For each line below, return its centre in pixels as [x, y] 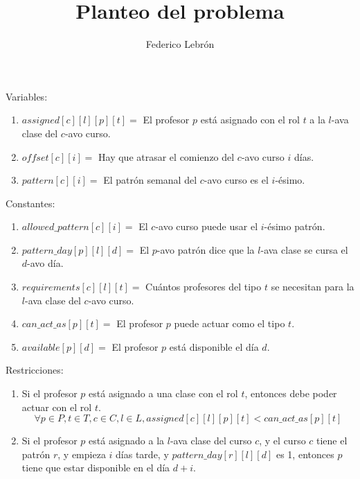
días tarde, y [142, 454]
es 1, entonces [305, 454]
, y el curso [282, 441]
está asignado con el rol [250, 120]
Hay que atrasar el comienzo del [166, 156]
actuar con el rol [57, 407]
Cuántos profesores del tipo [204, 287]
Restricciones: [35, 370]
